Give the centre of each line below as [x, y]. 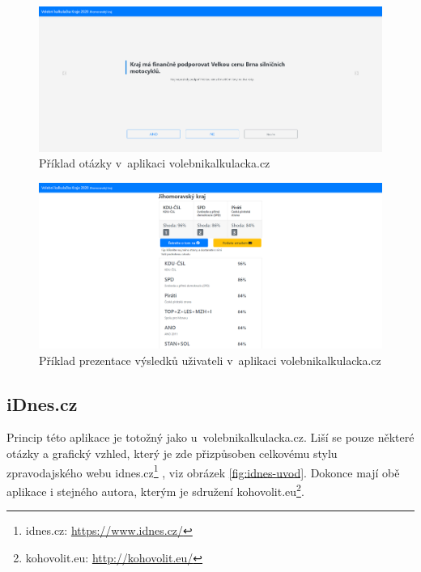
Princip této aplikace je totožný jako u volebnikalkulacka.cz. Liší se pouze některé [210, 437]
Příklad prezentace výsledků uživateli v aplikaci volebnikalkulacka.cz [210, 360]
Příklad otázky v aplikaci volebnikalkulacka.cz [155, 163]
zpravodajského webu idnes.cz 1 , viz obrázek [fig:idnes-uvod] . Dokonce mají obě [203, 471]
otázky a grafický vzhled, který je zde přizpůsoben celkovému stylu [172, 453]
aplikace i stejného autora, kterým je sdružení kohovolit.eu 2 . [155, 489]
